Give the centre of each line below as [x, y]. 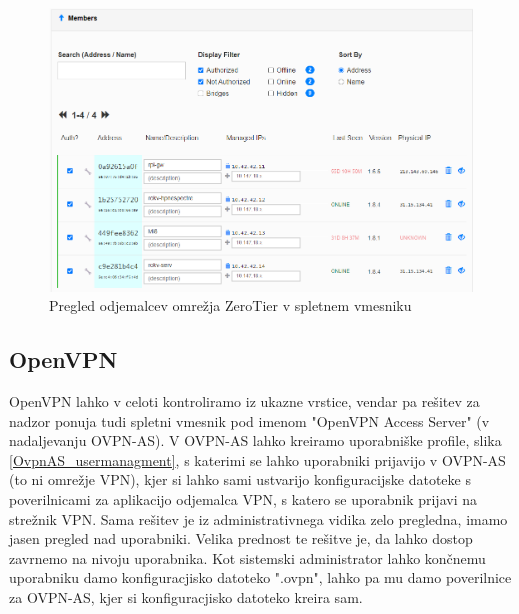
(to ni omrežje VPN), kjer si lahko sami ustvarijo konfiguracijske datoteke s [240, 479]
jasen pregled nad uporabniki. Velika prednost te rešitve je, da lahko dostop [241, 538]
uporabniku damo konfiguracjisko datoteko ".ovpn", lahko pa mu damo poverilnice [260, 577]
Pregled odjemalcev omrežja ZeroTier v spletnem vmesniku [230, 305]
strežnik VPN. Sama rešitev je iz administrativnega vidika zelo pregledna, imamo [258, 518]
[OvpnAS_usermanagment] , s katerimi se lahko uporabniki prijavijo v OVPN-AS [257, 459]
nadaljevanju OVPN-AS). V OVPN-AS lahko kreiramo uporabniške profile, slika [255, 440]
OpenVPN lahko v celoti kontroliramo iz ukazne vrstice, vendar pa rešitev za [244, 401]
